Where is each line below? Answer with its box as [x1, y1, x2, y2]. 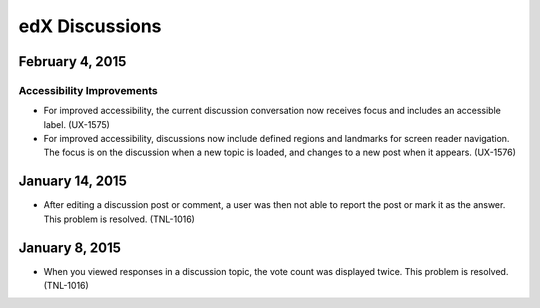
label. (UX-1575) [43, 118, 110, 130]
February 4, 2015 [18, 53, 127, 70]
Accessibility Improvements [18, 83, 159, 97]
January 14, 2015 [18, 173, 127, 190]
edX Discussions [18, 15, 162, 37]
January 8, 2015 [18, 239, 122, 256]
